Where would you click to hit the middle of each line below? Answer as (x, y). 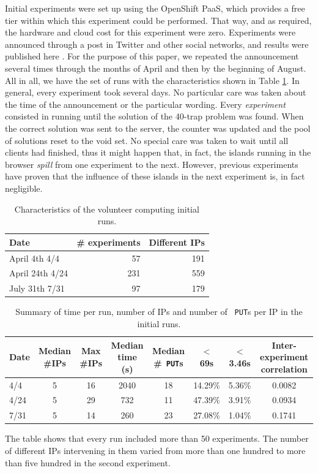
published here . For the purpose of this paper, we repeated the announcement (152, 56)
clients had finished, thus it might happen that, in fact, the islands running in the (158, 152)
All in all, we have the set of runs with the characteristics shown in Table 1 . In (152, 80)
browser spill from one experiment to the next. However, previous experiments (152, 164)
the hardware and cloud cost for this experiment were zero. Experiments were (150, 32)
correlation (284, 369)
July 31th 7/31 (37, 288)
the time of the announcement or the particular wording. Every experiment (145, 104)
